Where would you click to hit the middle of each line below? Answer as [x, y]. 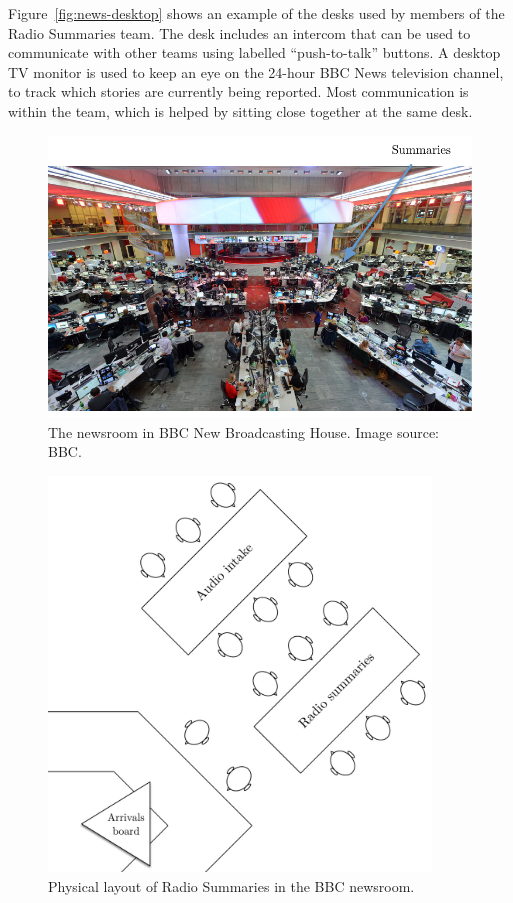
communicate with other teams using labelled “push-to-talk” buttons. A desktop [254, 52]
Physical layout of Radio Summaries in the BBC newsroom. [231, 885]
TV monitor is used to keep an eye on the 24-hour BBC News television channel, [256, 71]
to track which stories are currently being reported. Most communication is [238, 91]
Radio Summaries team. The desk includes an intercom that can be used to [239, 32]
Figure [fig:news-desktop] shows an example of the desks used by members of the [256, 13]
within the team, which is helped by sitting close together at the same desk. [240, 110]
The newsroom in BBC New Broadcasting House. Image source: [243, 431]
